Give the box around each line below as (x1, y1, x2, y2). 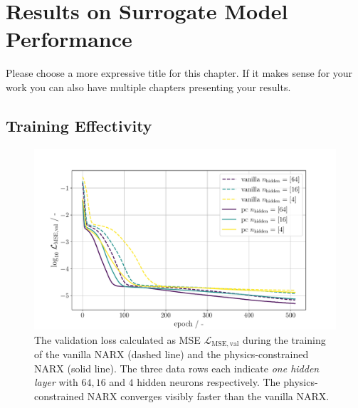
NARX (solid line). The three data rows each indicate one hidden (34, 360, 320, 375)
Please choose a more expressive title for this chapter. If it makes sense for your (6, 66, 353, 80)
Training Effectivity (6, 114, 152, 136)
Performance (6, 24, 132, 53)
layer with (34, 375, 78, 389)
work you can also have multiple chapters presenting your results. (6, 79, 291, 94)
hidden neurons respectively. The (137, 375, 280, 389)
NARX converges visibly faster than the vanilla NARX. (87, 388, 330, 403)
